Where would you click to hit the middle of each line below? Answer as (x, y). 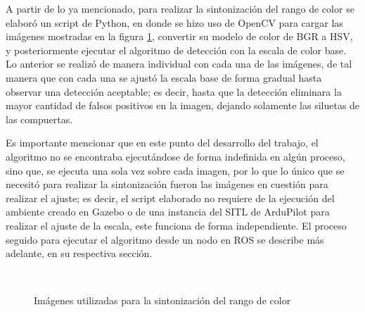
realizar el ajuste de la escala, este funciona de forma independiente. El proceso (176, 225)
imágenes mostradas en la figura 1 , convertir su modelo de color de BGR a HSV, (179, 36)
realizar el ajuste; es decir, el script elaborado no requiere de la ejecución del (170, 198)
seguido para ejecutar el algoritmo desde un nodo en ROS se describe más (165, 239)
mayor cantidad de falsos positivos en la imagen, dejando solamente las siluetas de (183, 105)
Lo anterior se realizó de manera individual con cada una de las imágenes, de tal (179, 64)
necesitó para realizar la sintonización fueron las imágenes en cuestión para (167, 184)
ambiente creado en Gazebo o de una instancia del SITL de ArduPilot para (168, 212)
